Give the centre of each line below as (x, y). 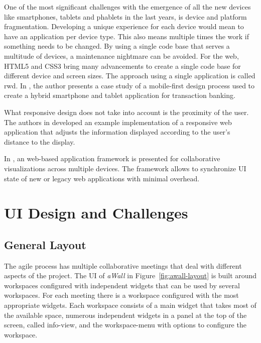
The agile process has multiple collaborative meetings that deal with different (123, 265)
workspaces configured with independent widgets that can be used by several (122, 285)
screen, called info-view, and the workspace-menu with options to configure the (125, 325)
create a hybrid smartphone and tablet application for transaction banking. (120, 95)
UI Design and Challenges (96, 213)
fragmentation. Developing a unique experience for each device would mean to (124, 26)
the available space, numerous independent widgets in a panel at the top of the (125, 315)
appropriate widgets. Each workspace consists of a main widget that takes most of (130, 305)
